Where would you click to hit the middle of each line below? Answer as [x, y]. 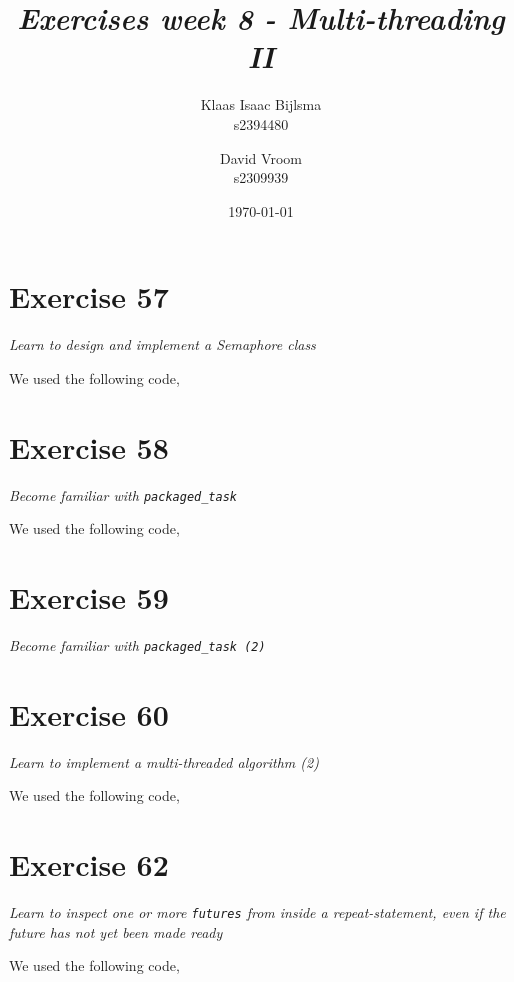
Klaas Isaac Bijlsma [261, 104]
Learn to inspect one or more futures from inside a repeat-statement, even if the [257, 912]
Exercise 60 [89, 713]
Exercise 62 [89, 864]
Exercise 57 [89, 296]
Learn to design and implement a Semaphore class [162, 344]
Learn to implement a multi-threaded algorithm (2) [164, 761]
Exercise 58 [89, 446]
